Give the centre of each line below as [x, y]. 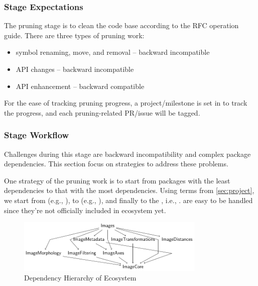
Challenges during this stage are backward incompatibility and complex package [127, 154]
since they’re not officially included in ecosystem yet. [85, 210]
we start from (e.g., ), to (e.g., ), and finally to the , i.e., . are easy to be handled [128, 200]
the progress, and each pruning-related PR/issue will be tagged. [102, 112]
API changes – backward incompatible [75, 69]
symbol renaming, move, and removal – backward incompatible [113, 52]
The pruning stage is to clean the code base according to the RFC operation [121, 25]
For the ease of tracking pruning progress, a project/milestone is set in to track [126, 103]
